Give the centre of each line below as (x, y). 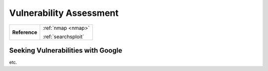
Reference (25, 32)
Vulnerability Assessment (64, 13)
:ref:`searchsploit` (64, 36)
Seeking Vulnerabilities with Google (66, 50)
